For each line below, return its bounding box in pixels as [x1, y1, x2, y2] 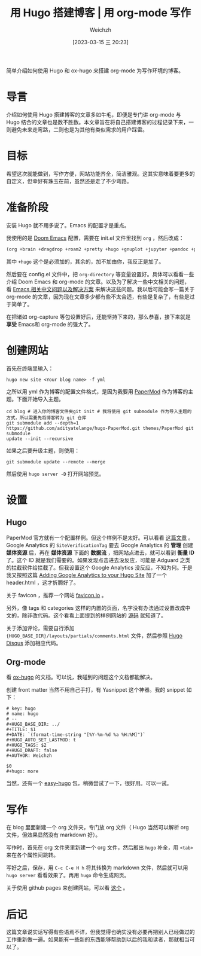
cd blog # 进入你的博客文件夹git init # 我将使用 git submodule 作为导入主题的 [6, 408, 192, 414]
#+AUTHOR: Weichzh [6, 753, 52, 759]
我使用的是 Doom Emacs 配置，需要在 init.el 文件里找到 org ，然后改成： [6, 234, 184, 242]
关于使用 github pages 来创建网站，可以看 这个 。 [6, 884, 129, 891]
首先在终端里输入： [6, 365, 54, 372]
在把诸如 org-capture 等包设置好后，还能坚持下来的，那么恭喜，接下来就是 [6, 313, 191, 320]
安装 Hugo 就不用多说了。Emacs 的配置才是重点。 [6, 221, 130, 228]
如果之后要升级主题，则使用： [6, 447, 80, 454]
